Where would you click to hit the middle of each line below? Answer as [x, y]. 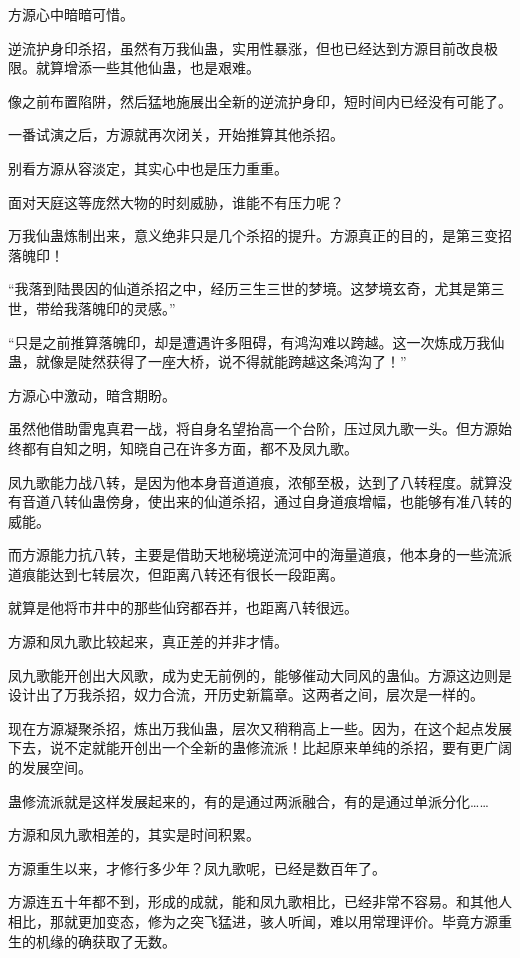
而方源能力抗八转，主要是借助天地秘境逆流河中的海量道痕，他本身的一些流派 [260, 554]
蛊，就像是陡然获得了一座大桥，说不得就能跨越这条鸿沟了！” [207, 361]
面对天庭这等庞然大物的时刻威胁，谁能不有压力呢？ [176, 201]
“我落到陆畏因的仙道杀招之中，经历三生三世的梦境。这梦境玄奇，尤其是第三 [256, 288]
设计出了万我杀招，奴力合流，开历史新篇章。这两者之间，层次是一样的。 [246, 694]
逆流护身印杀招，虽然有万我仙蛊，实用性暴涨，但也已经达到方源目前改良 [246, 47]
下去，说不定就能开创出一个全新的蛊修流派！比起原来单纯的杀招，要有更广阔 [260, 747]
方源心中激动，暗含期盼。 [92, 394]
